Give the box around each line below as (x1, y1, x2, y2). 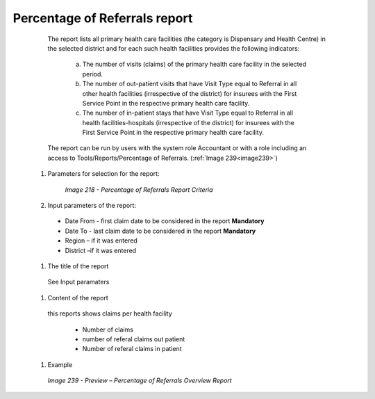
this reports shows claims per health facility (47, 309, 173, 318)
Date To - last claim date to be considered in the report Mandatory (65, 227, 256, 235)
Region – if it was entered (65, 236, 138, 245)
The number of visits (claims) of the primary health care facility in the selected (82, 60, 307, 69)
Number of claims (82, 325, 133, 334)
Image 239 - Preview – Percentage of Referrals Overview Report (47, 376, 232, 385)
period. (82, 70, 103, 78)
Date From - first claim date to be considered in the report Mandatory (65, 217, 265, 225)
